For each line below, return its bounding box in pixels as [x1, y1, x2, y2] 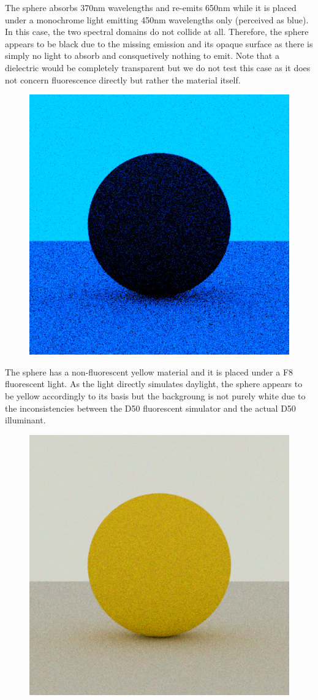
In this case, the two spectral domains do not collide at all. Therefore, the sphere [5, 25, 309, 38]
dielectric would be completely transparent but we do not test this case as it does [5, 61, 311, 74]
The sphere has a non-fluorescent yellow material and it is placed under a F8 [5, 365, 293, 378]
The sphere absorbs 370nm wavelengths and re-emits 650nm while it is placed [5, 1, 297, 13]
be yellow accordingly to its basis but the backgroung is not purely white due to [5, 389, 306, 402]
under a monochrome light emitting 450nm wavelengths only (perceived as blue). [5, 13, 309, 26]
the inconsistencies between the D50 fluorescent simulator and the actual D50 [5, 401, 296, 414]
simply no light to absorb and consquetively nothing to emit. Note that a [5, 49, 279, 62]
